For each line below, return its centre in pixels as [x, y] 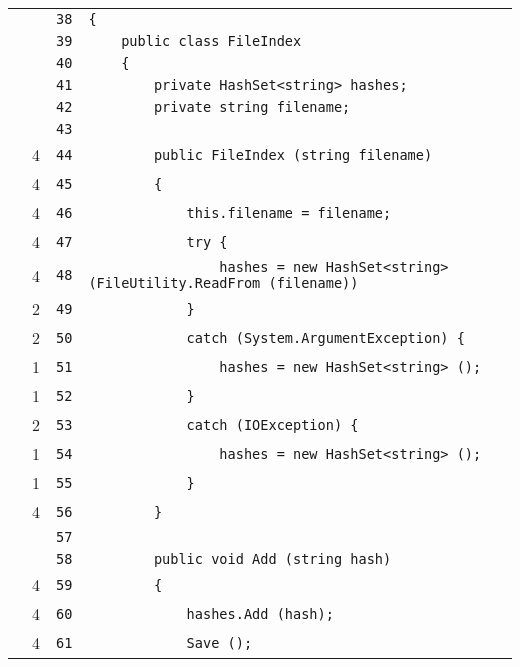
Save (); [219, 642]
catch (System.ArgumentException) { [325, 337]
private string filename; [252, 107]
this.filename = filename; [289, 212]
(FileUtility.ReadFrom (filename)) [223, 283]
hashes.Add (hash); [260, 613]
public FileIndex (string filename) [293, 154]
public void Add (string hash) [272, 559]
